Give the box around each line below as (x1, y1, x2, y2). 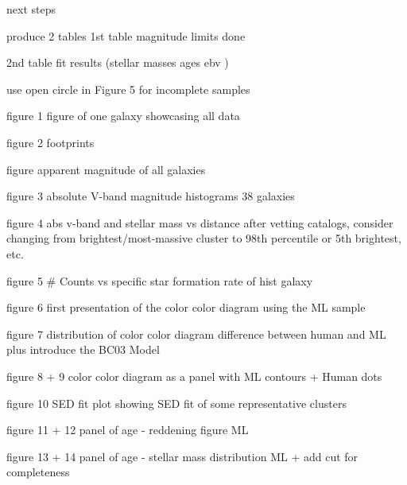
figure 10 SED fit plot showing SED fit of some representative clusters (6, 394, 347, 411)
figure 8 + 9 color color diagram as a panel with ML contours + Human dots (6, 367, 382, 384)
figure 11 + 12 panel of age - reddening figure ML (6, 421, 249, 438)
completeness (6, 464, 70, 480)
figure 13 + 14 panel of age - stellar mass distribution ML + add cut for (6, 448, 359, 464)
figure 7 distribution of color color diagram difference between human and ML (6, 325, 386, 342)
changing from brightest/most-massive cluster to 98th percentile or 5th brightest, (6, 230, 401, 246)
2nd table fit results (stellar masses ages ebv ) (6, 54, 229, 71)
